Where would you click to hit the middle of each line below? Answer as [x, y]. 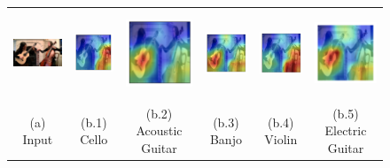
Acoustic [159, 130]
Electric [346, 130]
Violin [281, 139]
